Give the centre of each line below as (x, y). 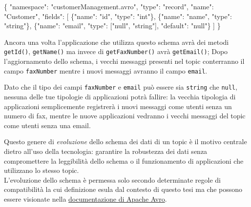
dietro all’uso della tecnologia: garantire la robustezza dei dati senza (106, 151)
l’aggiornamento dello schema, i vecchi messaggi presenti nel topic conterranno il (124, 61)
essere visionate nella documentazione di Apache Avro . (85, 198)
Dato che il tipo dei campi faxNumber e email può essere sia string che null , (121, 87)
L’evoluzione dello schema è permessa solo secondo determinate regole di (112, 179)
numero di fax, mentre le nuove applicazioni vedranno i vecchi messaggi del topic (125, 116)
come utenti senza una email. (47, 125)
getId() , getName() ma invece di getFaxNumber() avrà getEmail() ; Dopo (116, 51)
